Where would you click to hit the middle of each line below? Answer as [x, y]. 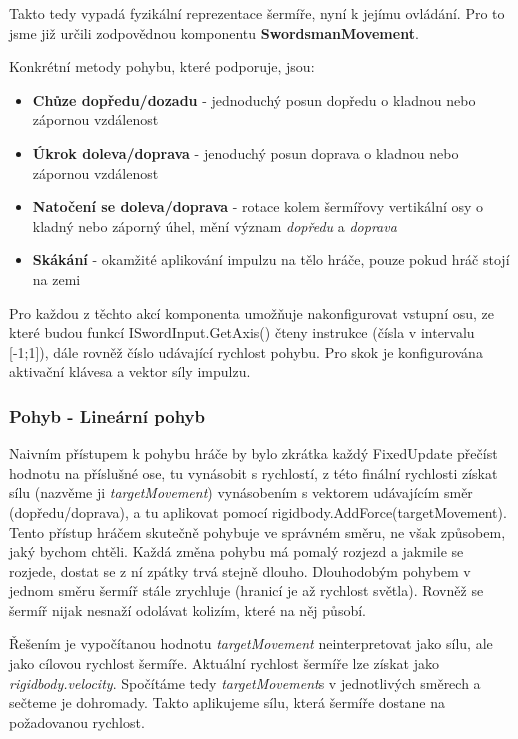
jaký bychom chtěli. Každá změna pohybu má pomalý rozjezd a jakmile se [236, 551]
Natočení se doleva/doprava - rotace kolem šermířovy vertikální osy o [258, 206]
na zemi [56, 278]
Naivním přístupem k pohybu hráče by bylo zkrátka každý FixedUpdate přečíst [253, 453]
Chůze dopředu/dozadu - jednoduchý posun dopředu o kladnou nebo [254, 99]
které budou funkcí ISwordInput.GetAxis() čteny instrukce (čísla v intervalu [242, 332]
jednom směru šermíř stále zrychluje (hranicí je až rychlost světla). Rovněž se [246, 590]
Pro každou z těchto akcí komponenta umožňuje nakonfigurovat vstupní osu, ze [251, 312]
